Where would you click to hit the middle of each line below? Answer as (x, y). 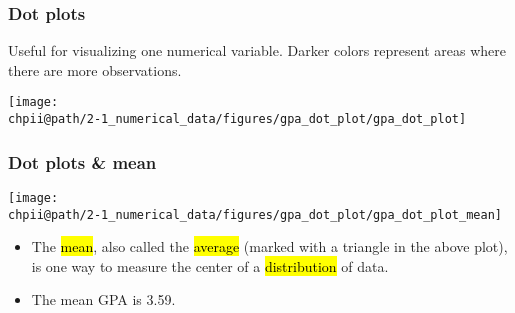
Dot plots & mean (82, 161)
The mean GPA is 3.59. (103, 299)
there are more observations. (95, 69)
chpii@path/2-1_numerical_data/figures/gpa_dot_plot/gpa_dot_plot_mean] (255, 214)
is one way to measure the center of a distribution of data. (210, 265)
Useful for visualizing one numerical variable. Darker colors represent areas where (257, 50)
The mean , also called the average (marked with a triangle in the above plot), (269, 246)
